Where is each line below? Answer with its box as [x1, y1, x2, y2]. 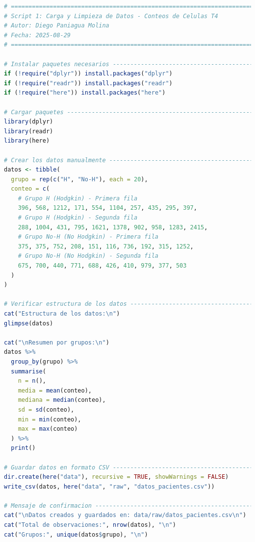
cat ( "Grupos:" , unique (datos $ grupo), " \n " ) [4, 531, 148, 538]
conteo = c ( [11, 185, 50, 193]
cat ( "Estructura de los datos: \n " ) [4, 310, 120, 317]
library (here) [4, 137, 50, 145]
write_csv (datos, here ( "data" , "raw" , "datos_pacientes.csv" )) [4, 483, 215, 490]
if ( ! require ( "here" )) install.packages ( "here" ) [4, 89, 166, 97]
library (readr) [4, 127, 53, 135]
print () [11, 444, 36, 452]
